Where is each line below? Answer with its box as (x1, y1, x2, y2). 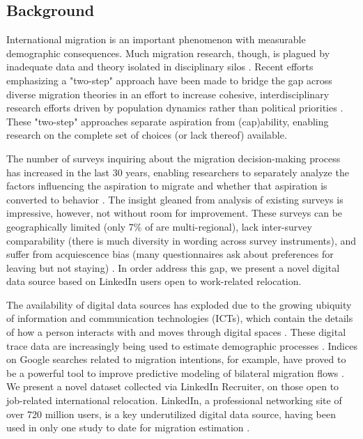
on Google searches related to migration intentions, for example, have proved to (6, 352, 346, 367)
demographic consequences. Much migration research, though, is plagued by (6, 45, 330, 60)
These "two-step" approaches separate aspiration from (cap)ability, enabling (6, 114, 329, 128)
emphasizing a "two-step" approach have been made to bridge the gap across (6, 72, 332, 87)
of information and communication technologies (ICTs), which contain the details (6, 311, 353, 325)
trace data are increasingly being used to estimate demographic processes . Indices (6, 338, 357, 353)
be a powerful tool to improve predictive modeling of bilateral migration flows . (6, 365, 344, 380)
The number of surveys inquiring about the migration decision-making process (6, 151, 341, 165)
